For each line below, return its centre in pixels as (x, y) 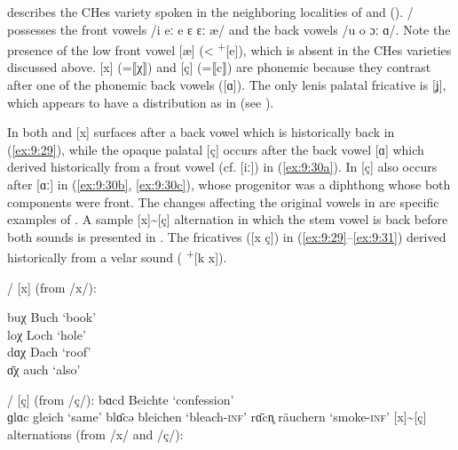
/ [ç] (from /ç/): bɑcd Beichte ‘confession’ (121, 399)
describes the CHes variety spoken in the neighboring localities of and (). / (210, 12)
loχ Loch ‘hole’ (47, 334)
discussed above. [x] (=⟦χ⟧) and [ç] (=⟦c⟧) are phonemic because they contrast (219, 67)
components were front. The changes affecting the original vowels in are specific (223, 201)
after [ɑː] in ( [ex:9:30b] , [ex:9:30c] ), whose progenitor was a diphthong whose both (229, 184)
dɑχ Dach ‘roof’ (49, 352)
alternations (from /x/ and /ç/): (95, 434)
